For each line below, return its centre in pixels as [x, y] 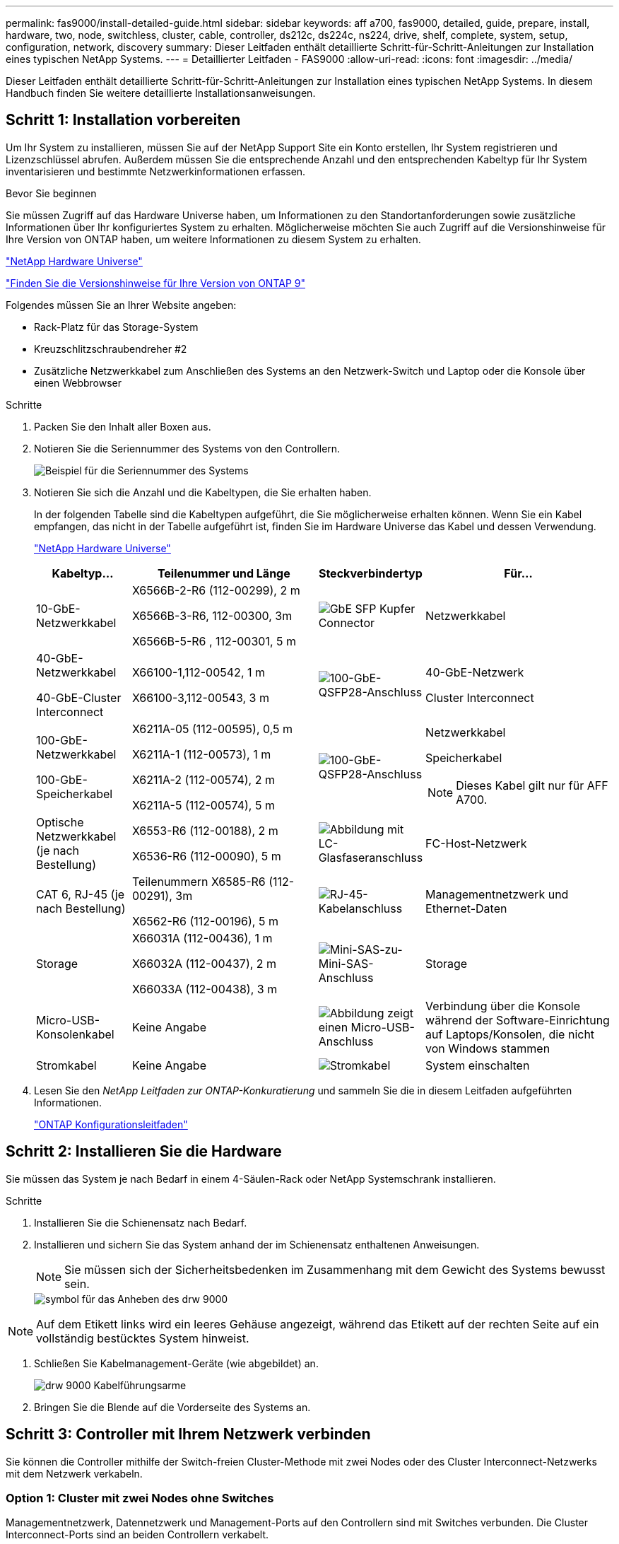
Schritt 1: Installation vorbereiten [123, 120]
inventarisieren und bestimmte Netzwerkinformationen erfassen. [156, 171]
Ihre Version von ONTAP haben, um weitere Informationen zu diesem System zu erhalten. [213, 239]
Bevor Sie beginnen [51, 193]
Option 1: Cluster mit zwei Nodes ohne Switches [140, 1498]
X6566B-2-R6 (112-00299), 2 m [216, 590]
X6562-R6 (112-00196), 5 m [205, 921]
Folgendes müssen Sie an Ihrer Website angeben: [121, 305]
